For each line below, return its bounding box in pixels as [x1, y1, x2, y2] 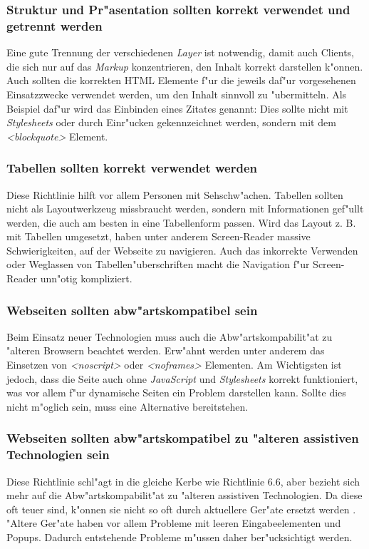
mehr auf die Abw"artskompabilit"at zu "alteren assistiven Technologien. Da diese [6, 488, 363, 503]
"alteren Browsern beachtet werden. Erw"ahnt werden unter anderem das [6, 343, 325, 358]
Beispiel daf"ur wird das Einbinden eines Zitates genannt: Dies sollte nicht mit [6, 101, 348, 116]
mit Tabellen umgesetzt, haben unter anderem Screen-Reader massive [6, 229, 311, 244]
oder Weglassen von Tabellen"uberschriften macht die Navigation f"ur [6, 257, 310, 272]
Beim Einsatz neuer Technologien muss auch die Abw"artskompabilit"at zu [6, 329, 333, 344]
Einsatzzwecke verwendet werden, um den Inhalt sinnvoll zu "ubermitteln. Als [6, 86, 347, 101]
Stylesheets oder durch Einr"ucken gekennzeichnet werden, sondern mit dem [6, 115, 336, 130]
